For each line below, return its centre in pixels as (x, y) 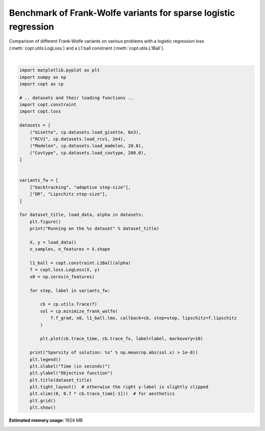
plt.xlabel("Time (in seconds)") (70, 366)
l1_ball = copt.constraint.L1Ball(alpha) (80, 263)
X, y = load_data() (53, 242)
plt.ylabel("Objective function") (71, 373)
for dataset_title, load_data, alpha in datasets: (82, 215)
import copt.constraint (48, 105)
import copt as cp (41, 84)
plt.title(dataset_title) (61, 380)
